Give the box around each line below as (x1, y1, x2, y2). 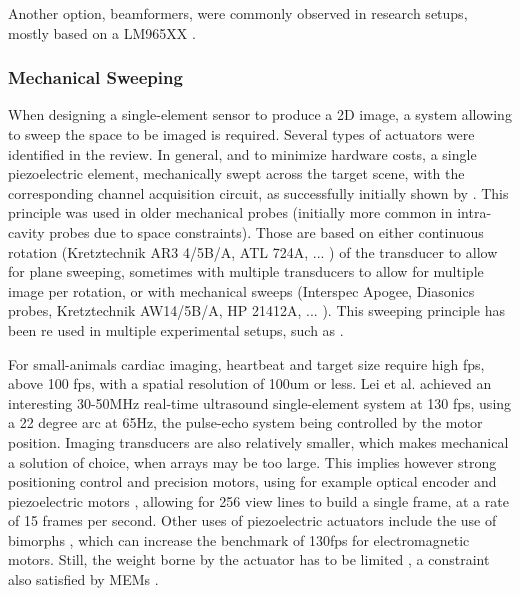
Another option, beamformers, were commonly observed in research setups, (8, 3, 468, 23)
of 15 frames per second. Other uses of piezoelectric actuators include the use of (8, 510, 497, 531)
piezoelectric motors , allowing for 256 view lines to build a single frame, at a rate (8, 490, 509, 511)
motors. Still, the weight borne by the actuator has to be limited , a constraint (8, 549, 490, 570)
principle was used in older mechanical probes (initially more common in (8, 202, 453, 223)
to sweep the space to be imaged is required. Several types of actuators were (8, 124, 475, 144)
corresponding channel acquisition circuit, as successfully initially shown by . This (8, 182, 509, 203)
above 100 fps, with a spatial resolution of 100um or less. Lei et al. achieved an (8, 373, 492, 394)
